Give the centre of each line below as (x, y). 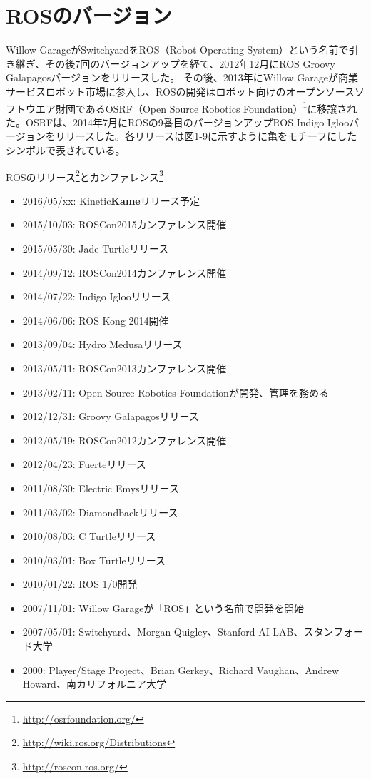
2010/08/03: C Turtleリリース (89, 536)
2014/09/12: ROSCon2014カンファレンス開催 (124, 272)
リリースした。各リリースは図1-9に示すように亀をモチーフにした (206, 136)
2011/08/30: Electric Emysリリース (101, 488)
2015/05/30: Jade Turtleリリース (96, 248)
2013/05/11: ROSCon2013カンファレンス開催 (124, 368)
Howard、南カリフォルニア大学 (94, 684)
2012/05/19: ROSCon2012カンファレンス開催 (124, 440)
